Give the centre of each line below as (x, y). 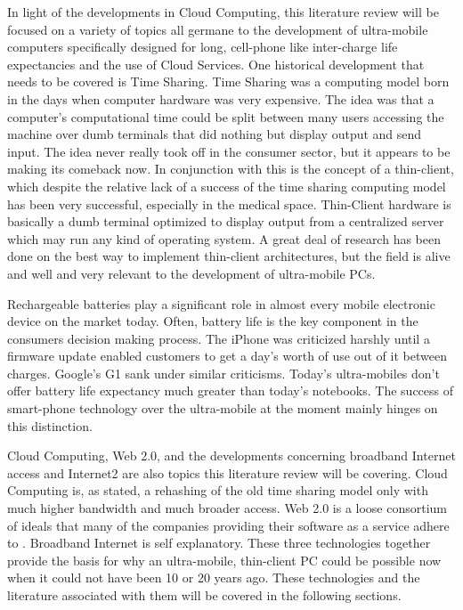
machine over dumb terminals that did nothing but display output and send (215, 134)
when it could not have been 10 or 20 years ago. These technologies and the (214, 577)
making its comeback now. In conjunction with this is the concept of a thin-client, (231, 169)
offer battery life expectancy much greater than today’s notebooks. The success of (231, 390)
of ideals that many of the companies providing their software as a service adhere (228, 525)
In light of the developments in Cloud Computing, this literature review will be (223, 12)
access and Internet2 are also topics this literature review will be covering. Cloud (227, 472)
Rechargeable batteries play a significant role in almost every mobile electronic (221, 303)
